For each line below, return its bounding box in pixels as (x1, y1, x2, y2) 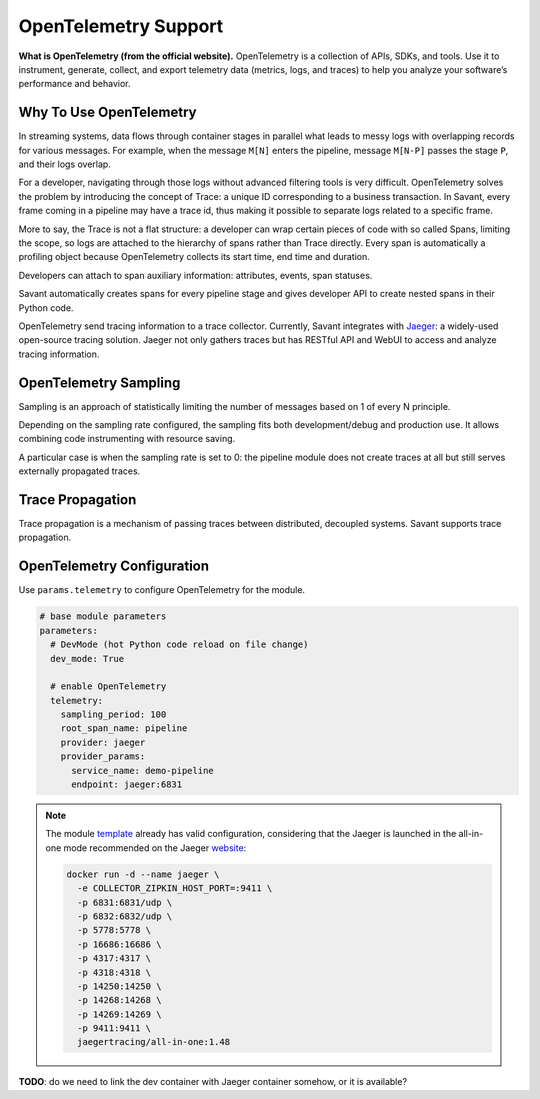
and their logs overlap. (18, 158, 112, 170)
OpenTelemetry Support (18, 15, 224, 37)
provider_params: (60, 751, 146, 762)
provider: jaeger (60, 736, 146, 748)
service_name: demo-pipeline (71, 765, 214, 776)
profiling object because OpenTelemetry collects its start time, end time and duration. (18, 251, 370, 263)
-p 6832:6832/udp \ (76, 910, 173, 922)
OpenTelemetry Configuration (18, 558, 210, 575)
